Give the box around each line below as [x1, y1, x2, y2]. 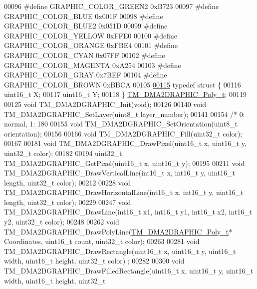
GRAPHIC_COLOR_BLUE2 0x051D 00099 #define [4, 20, 168, 31]
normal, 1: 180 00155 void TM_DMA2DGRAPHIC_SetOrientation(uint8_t [4, 118, 238, 129]
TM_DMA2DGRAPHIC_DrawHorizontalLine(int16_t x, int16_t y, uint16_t [4, 187, 244, 197]
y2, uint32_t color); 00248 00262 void [4, 216, 119, 227]
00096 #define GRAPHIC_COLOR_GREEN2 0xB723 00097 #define [4, 1, 219, 11]
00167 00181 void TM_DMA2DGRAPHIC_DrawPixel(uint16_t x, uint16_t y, [4, 138, 247, 148]
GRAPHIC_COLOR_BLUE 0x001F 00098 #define [4, 10, 163, 21]
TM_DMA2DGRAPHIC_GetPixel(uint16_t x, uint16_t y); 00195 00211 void [4, 157, 245, 168]
